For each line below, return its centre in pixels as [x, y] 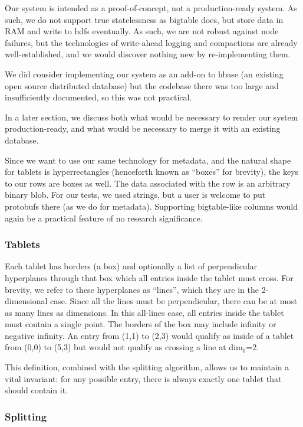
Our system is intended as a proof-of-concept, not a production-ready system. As [151, 8]
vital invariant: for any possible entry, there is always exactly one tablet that [143, 378]
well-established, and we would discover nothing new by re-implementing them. [148, 54]
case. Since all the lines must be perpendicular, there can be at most [174, 301]
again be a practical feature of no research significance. [104, 218]
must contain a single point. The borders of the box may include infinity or [141, 324]
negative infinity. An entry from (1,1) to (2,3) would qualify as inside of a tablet [149, 335]
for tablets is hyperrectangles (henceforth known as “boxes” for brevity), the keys [152, 172]
